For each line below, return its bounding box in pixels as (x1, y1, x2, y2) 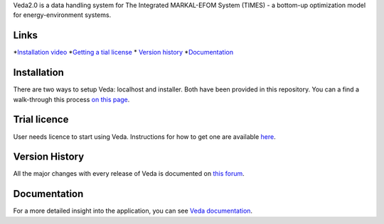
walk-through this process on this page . (13, 95, 130, 103)
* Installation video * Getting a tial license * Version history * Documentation (13, 48, 234, 57)
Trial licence (13, 113, 69, 125)
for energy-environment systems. (13, 11, 112, 19)
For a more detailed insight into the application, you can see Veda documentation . (13, 206, 252, 215)
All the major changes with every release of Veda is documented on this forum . (13, 169, 245, 178)
